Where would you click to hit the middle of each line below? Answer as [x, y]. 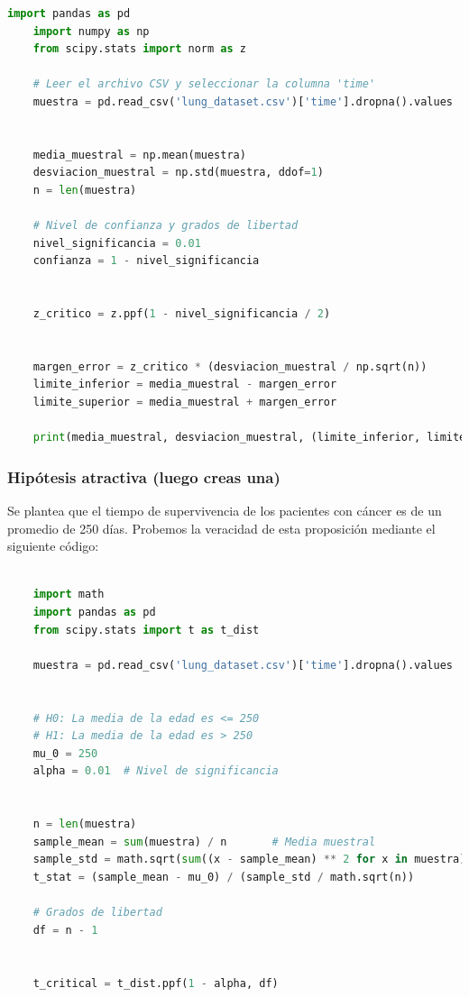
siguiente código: [53, 546]
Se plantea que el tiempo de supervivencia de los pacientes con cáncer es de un [225, 511]
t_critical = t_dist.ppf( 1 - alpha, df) [156, 983]
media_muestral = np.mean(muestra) [139, 155]
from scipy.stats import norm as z [139, 49]
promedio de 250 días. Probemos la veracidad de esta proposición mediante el [221, 528]
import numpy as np [91, 31]
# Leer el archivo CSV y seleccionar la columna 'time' [204, 84]
